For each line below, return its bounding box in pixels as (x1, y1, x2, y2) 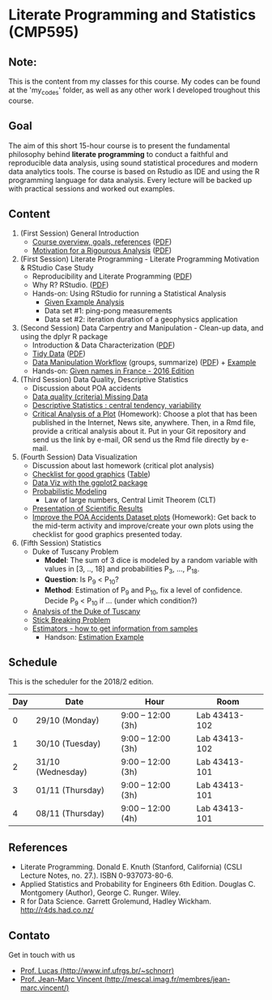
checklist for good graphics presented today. (32, 530, 183, 539)
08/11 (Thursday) (36, 808, 105, 819)
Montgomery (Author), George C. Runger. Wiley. (19, 888, 181, 898)
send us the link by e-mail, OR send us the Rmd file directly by (32, 435, 240, 445)
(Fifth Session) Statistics (19, 538, 102, 548)
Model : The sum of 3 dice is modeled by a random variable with (44, 555, 258, 565)
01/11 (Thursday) (36, 785, 105, 796)
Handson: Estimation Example (44, 632, 144, 641)
